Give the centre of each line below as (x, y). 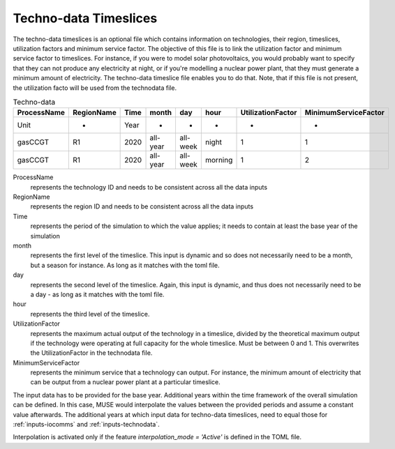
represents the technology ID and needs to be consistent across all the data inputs (149, 187)
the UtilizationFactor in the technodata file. (91, 353)
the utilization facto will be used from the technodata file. (95, 88)
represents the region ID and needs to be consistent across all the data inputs (142, 206)
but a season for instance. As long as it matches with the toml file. (125, 265)
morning (219, 160)
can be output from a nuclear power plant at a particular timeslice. (126, 382)
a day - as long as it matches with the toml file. (97, 294)
